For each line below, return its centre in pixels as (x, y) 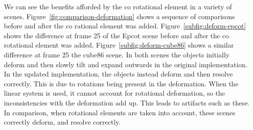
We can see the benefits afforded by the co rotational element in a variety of (118, 6)
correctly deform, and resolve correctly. (62, 122)
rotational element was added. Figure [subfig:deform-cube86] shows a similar (119, 45)
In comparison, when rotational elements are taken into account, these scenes (120, 112)
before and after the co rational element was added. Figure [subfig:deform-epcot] (125, 26)
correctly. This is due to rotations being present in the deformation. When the (121, 83)
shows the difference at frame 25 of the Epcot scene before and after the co (116, 35)
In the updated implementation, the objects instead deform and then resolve (118, 74)
